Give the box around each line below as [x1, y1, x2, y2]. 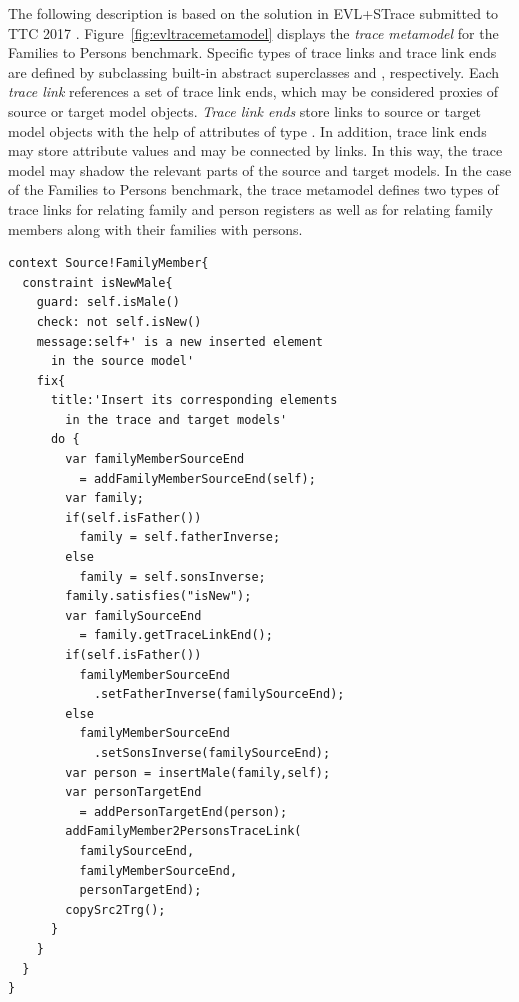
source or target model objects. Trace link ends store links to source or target [8, 100, 482, 121]
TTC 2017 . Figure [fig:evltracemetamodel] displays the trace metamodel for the [8, 22, 499, 43]
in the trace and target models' [65, 412, 288, 427]
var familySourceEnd [65, 608, 202, 623]
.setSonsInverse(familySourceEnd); [93, 745, 331, 760]
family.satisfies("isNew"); [65, 589, 252, 604]
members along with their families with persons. [8, 218, 303, 239]
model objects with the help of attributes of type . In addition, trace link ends [8, 120, 487, 141]
